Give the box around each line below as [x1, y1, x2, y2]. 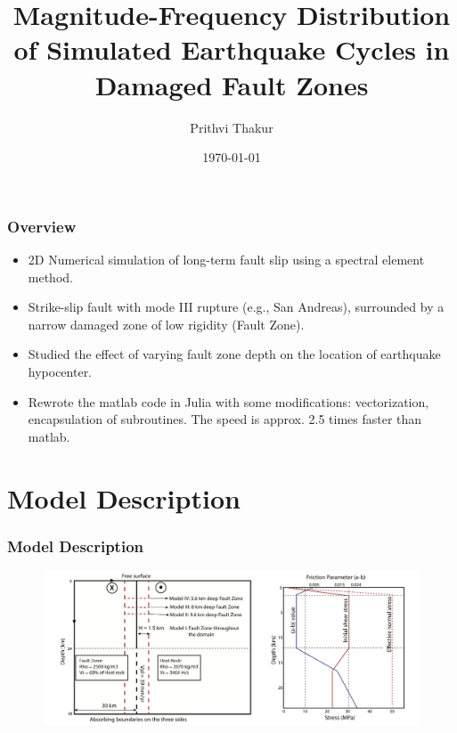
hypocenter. [28, 362, 93, 380]
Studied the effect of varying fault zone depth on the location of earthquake [28, 345, 441, 363]
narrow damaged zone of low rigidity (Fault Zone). [28, 314, 305, 333]
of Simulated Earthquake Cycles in [13, 31, 450, 68]
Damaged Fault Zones [94, 66, 369, 102]
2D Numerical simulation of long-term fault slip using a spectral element [28, 249, 425, 268]
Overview [7, 215, 77, 237]
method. [28, 267, 73, 286]
